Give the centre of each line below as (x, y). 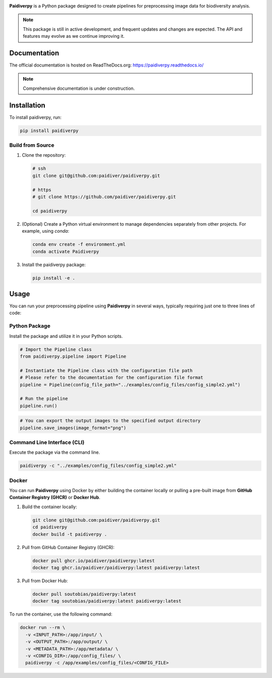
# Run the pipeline (44, 399)
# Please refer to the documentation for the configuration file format (112, 378)
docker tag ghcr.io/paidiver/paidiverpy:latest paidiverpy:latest (116, 567)
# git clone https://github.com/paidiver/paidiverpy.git (104, 197)
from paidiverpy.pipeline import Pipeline (73, 356)
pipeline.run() (39, 406)
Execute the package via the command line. (55, 452)
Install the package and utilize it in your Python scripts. (66, 336)
